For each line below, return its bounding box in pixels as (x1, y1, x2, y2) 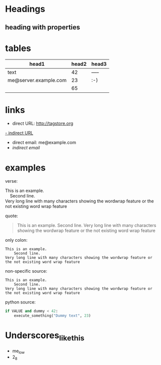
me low (12, 348, 25, 355)
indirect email (12, 145, 40, 151)
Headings (5, 3, 46, 15)
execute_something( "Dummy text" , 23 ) (14, 313, 91, 318)
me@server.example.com (7, 77, 67, 84)
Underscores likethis (5, 330, 85, 342)
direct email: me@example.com (12, 140, 76, 145)
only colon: (5, 237, 28, 243)
